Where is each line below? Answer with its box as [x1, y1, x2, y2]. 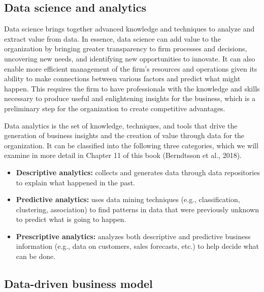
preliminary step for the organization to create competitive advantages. [4, 103, 225, 113]
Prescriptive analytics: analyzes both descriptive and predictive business [16, 231, 251, 241]
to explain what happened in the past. [16, 177, 136, 187]
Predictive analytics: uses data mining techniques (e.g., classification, [16, 194, 240, 205]
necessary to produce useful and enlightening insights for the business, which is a [4, 93, 256, 104]
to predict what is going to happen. [16, 214, 126, 224]
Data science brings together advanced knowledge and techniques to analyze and [4, 23, 255, 34]
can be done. [16, 251, 56, 262]
